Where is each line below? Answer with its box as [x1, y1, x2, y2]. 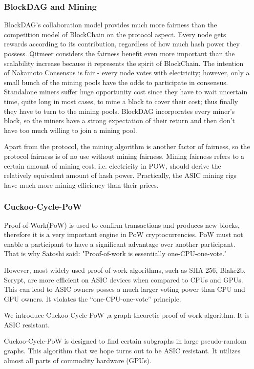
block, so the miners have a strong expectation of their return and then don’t [4, 115, 235, 126]
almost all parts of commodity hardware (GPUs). [4, 355, 151, 365]
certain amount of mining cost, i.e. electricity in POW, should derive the [4, 160, 221, 171]
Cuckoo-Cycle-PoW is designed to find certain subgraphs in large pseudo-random [4, 336, 247, 346]
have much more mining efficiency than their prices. [4, 179, 159, 190]
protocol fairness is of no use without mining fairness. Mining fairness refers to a [4, 151, 245, 161]
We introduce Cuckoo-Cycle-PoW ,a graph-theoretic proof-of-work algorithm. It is [4, 310, 250, 320]
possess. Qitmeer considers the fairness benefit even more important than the [4, 48, 235, 58]
